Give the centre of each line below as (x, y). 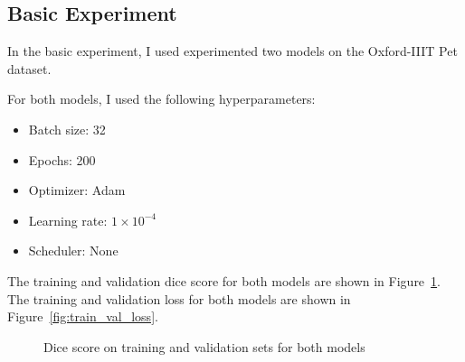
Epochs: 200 (62, 159)
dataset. (29, 68)
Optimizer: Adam (77, 190)
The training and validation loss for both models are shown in (179, 298)
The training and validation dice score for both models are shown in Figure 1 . (224, 280)
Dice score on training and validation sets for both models (204, 346)
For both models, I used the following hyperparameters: (161, 99)
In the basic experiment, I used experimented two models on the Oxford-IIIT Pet (232, 51)
